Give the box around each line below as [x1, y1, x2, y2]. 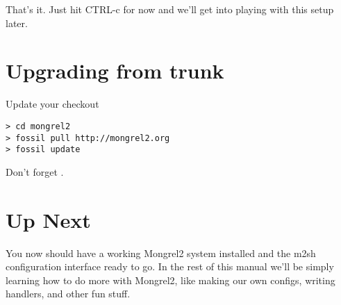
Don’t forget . [6, 164, 64, 179]
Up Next [6, 205, 91, 233]
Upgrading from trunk [6, 56, 224, 85]
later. [6, 15, 28, 30]
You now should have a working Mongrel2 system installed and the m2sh [6, 245, 316, 260]
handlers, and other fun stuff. [6, 286, 131, 301]
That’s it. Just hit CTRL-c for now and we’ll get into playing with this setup [6, 2, 334, 16]
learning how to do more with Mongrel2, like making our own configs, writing [6, 272, 335, 287]
